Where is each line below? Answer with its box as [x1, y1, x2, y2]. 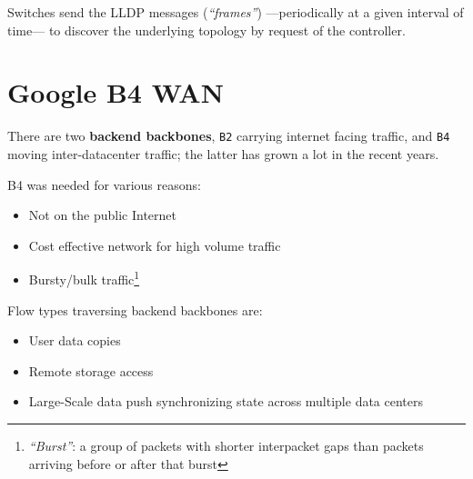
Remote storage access [28, 361, 154, 380]
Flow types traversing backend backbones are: [7, 300, 263, 319]
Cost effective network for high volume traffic [28, 235, 281, 254]
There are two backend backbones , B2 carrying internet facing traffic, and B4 [7, 126, 450, 145]
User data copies [28, 331, 121, 350]
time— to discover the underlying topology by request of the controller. [7, 20, 406, 39]
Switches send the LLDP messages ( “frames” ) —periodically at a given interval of [7, 3, 464, 21]
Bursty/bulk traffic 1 [28, 267, 140, 288]
